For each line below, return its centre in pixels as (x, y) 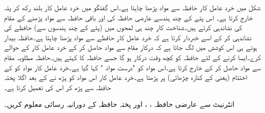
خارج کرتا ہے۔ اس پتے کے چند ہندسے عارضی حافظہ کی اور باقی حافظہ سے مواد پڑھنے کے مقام (129, 17)
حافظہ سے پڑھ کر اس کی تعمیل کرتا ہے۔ (58, 87)
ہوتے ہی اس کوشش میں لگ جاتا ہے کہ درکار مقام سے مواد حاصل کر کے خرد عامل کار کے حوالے (131, 47)
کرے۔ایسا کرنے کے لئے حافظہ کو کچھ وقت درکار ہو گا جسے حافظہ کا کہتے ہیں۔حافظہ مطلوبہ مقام (132, 57)
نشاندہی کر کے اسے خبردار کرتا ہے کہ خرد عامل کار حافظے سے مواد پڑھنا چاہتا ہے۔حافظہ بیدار (128, 37)
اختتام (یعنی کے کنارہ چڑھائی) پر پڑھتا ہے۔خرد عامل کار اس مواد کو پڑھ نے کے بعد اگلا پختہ (126, 77)
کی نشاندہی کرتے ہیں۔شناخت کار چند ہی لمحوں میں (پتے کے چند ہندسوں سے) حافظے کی (123, 27)
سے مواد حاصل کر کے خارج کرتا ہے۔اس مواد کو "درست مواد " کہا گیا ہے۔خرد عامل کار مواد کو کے (133, 67)
